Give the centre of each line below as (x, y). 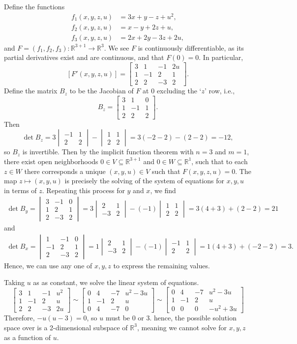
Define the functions (34, 6)
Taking (15, 282)
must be (118, 318)
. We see (117, 47)
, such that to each (220, 161)
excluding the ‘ (179, 91)
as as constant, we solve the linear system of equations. (116, 282)
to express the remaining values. (162, 265)
